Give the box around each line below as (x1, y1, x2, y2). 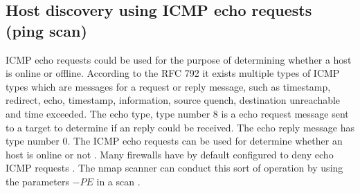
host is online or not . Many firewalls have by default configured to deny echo (6, 147, 334, 161)
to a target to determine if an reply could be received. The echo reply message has (6, 120, 354, 134)
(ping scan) (6, 19, 87, 41)
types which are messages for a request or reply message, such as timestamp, (6, 79, 331, 93)
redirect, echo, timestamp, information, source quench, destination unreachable (6, 93, 341, 107)
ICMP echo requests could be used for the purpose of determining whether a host (6, 52, 352, 66)
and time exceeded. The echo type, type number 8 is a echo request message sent (6, 106, 349, 120)
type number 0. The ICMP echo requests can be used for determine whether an (6, 134, 343, 148)
